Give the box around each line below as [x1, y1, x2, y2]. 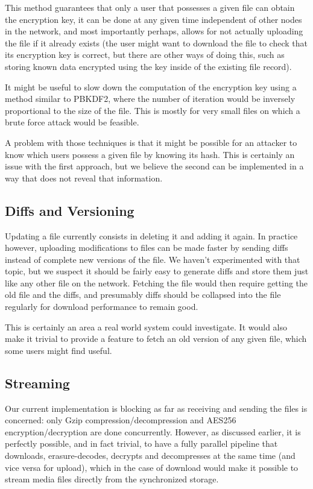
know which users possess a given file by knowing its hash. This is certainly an [5, 148, 295, 160]
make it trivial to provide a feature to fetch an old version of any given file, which [5, 332, 307, 345]
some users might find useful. [5, 344, 112, 356]
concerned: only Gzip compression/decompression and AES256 [5, 414, 236, 426]
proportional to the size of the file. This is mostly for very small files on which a [5, 104, 300, 116]
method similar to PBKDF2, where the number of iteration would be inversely [5, 92, 296, 105]
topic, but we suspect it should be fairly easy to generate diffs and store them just [5, 265, 309, 277]
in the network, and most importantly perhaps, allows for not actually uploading [5, 25, 303, 37]
